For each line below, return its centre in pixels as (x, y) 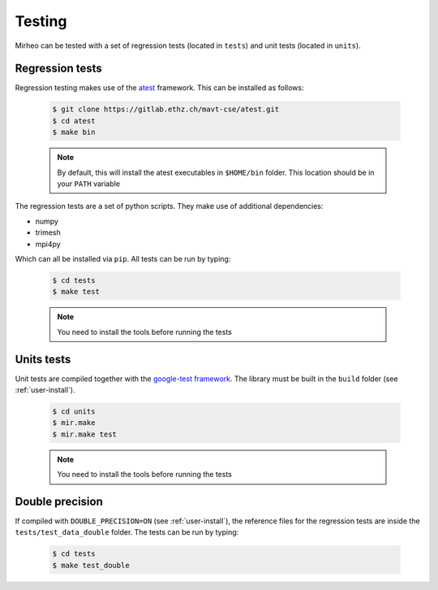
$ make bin (74, 132)
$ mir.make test (85, 434)
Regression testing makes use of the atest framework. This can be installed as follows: (159, 88)
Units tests (43, 359)
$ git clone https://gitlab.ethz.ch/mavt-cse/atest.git (166, 109)
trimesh (48, 232)
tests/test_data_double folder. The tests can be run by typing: (127, 532)
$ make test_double (91, 565)
